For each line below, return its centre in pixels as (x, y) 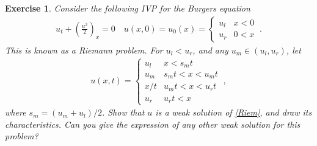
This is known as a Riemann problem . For (84, 50)
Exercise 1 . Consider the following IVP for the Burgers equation (128, 8)
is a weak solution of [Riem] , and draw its (234, 112)
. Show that (123, 112)
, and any (210, 50)
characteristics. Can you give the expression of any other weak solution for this (153, 124)
